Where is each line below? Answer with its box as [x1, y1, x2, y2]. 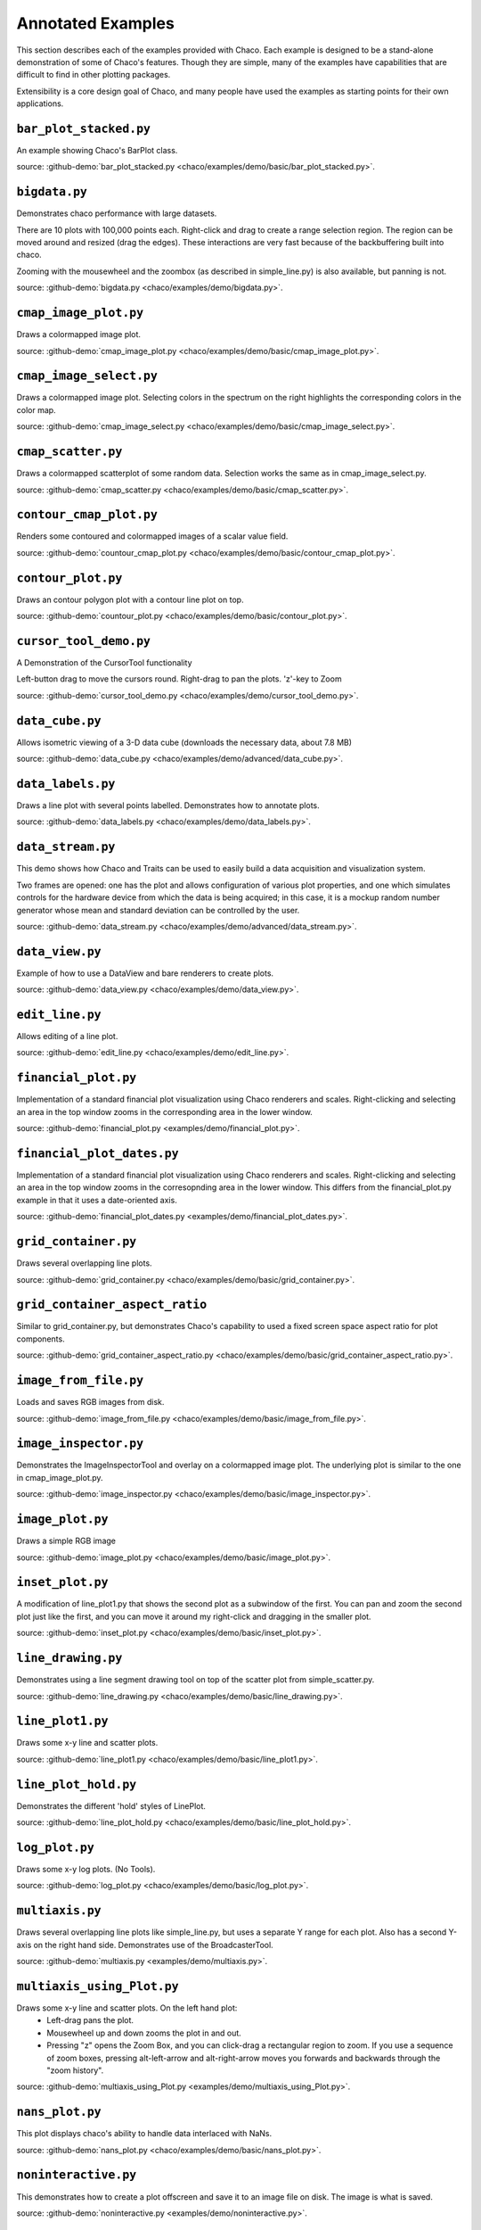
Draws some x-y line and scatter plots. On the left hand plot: [16, 2003, 238, 2013]
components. [16, 1334, 66, 1344]
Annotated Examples [16, 13, 175, 33]
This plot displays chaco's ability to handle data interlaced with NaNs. [16, 2128, 273, 2139]
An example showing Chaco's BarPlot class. [16, 145, 178, 156]
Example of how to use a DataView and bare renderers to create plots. [16, 968, 274, 979]
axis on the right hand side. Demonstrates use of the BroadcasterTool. [16, 1939, 273, 1950]
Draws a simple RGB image [16, 1535, 116, 1547]
